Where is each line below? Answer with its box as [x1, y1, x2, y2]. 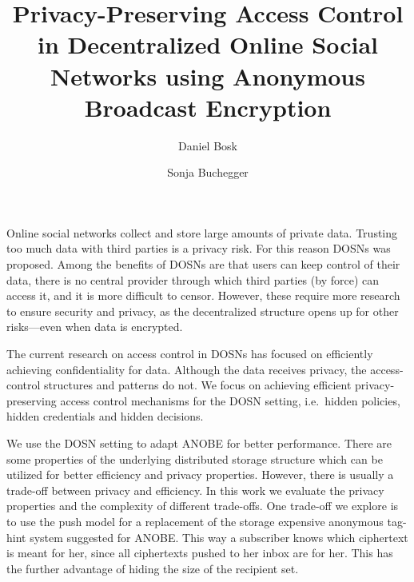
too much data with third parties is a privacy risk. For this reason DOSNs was [6, 240, 391, 257]
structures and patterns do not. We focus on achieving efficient [44, 377, 352, 393]
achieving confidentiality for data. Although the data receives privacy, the [6, 361, 367, 377]
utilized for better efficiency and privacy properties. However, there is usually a [6, 466, 394, 483]
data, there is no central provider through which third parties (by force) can [6, 271, 380, 288]
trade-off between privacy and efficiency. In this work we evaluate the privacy [6, 481, 384, 498]
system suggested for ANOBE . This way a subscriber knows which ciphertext [30, 528, 408, 545]
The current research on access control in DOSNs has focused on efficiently [6, 345, 373, 362]
